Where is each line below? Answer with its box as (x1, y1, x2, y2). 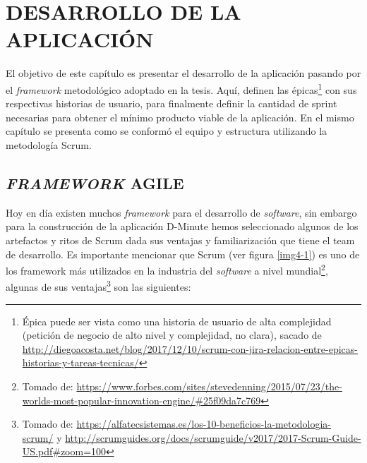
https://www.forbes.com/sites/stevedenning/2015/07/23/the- (76, 378, 342, 393)
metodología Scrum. (6, 137, 92, 152)
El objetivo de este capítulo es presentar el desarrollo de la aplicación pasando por (6, 66, 361, 80)
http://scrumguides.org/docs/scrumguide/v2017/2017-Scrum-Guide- (65, 430, 361, 445)
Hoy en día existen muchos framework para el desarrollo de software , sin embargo (6, 205, 357, 220)
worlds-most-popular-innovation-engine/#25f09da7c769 (22, 392, 261, 407)
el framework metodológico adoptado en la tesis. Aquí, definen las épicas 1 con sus (6, 80, 357, 97)
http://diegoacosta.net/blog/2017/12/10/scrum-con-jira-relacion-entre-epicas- (22, 341, 359, 356)
